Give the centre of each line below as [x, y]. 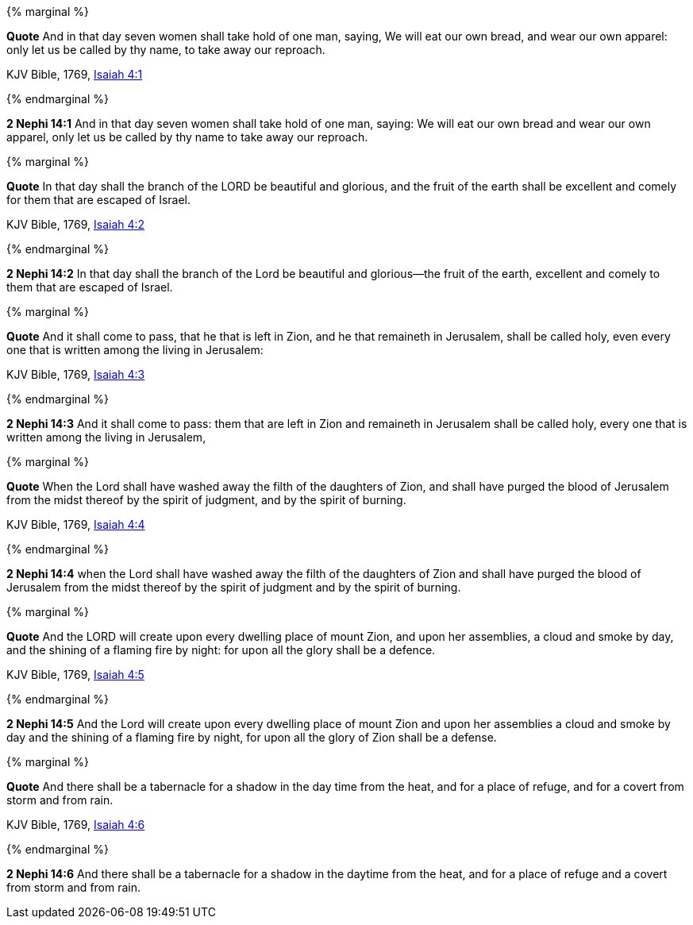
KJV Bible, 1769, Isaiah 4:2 [76, 224]
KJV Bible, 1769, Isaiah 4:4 [76, 524]
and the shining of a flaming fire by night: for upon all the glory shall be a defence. [221, 650]
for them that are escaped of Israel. [99, 200]
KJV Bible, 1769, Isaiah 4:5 [75, 674]
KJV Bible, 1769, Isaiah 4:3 [76, 374]
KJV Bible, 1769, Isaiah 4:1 [75, 74]
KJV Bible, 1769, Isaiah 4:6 [76, 825]
